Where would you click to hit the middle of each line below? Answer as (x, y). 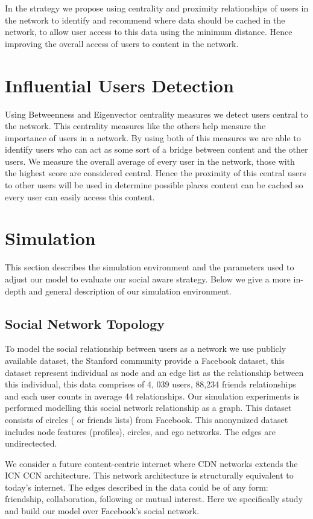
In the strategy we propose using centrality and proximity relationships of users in (157, 8)
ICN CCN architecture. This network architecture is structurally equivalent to (149, 475)
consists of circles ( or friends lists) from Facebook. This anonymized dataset (147, 419)
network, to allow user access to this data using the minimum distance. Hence (149, 32)
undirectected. (31, 443)
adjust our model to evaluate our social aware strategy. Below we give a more (148, 279)
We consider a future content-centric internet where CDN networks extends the (151, 463)
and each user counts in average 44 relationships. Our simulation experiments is (152, 396)
